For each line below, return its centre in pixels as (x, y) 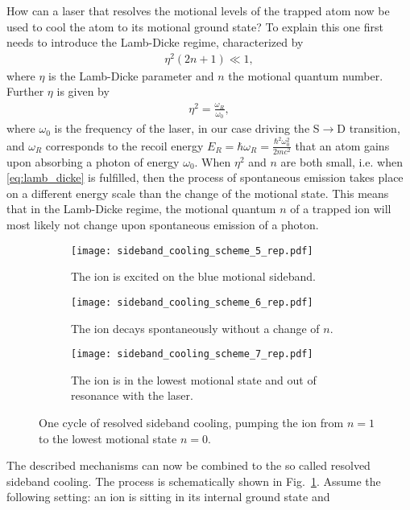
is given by (83, 91)
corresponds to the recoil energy (124, 145)
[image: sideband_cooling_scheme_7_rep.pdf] (192, 354)
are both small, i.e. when (342, 161)
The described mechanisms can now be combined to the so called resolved (188, 465)
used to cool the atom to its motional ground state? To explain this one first (195, 26)
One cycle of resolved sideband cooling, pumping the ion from (191, 422)
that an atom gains (342, 145)
